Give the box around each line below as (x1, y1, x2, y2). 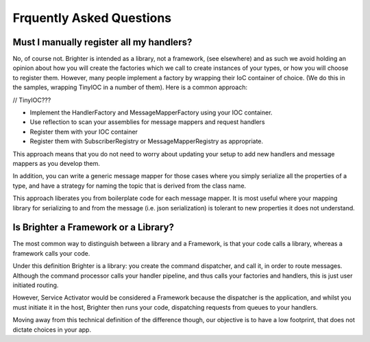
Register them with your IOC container (29, 127, 138, 136)
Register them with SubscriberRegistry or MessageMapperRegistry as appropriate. (29, 137, 264, 145)
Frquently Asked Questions (12, 10, 172, 25)
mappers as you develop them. (12, 159, 101, 167)
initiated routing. (12, 281, 59, 289)
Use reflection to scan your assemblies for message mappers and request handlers (29, 118, 265, 126)
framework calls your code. (12, 249, 90, 257)
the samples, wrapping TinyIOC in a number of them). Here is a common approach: (12, 83, 248, 92)
